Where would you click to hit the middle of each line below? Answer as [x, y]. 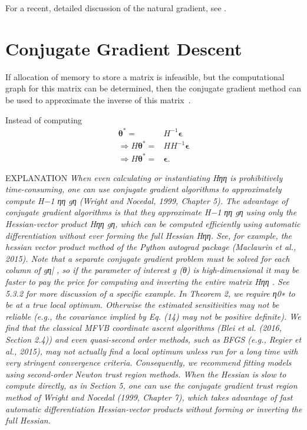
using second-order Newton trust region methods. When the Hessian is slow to [146, 374]
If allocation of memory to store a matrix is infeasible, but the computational [145, 76]
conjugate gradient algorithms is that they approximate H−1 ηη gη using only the [151, 212]
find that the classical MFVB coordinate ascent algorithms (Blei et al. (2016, [144, 328]
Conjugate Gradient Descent [124, 48]
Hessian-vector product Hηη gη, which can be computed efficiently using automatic [153, 224]
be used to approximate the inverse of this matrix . [98, 99]
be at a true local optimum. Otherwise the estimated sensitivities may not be [142, 305]
